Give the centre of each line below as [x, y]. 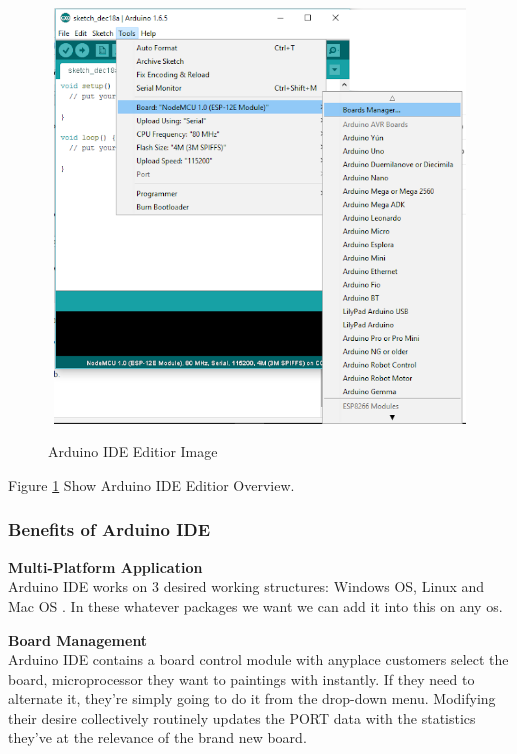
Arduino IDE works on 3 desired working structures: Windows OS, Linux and [246, 586]
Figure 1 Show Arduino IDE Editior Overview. [151, 484]
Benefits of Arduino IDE [109, 529]
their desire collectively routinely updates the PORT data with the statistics [242, 717]
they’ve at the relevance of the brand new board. [157, 737]
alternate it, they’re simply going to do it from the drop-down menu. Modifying [252, 698]
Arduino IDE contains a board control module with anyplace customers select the [258, 659]
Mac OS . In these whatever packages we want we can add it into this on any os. [255, 605]
